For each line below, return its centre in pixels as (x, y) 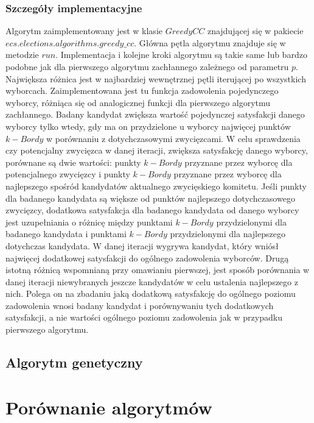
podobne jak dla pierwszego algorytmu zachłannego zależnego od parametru (147, 66)
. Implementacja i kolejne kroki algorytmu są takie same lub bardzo (181, 55)
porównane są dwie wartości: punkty (73, 162)
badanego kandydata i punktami (66, 234)
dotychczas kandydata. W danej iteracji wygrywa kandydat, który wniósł (142, 245)
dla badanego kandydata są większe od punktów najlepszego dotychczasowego (150, 198)
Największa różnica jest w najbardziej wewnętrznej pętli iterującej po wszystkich (156, 78)
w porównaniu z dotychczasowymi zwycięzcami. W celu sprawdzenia (173, 138)
